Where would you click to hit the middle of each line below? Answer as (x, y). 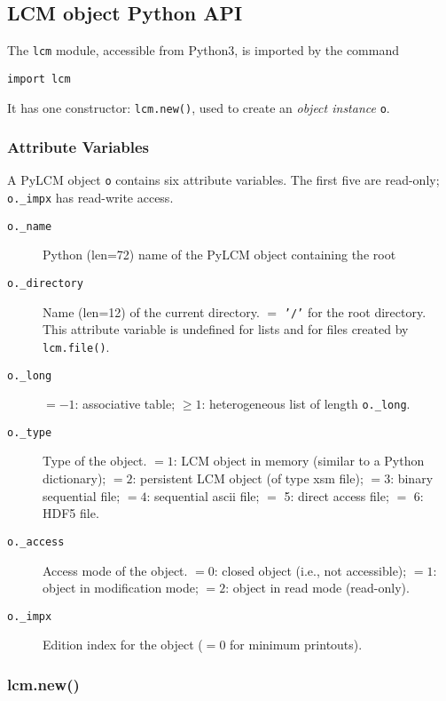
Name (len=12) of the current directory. (151, 311)
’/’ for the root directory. (355, 311)
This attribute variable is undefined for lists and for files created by (226, 329)
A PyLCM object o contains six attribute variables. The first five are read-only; (223, 180)
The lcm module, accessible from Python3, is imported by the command (203, 50)
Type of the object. (95, 461)
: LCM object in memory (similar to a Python (299, 461)
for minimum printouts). (296, 645)
